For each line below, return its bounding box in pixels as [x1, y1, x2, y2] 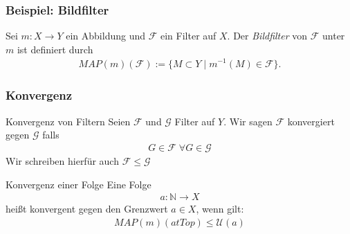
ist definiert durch [17, 42, 93, 56]
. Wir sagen [223, 114, 273, 128]
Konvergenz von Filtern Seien [6, 114, 131, 128]
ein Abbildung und [66, 28, 145, 43]
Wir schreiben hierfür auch [6, 153, 119, 168]
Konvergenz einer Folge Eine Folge [6, 177, 151, 191]
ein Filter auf [160, 28, 217, 43]
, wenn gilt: [196, 201, 244, 216]
